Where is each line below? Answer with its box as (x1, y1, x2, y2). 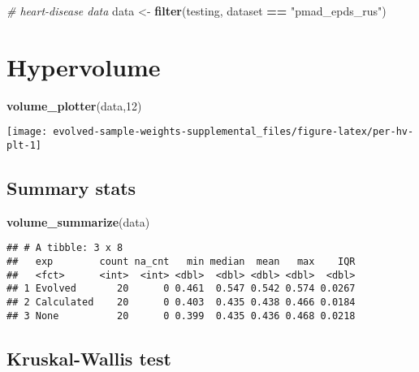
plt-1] (6, 139, 41, 151)
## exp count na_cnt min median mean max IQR (6, 256, 356, 268)
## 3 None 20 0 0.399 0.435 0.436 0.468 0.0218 (6, 309, 356, 322)
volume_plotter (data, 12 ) (6, 97, 142, 114)
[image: (6, 126, 48, 138)
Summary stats (6, 175, 136, 201)
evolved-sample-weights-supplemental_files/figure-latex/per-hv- (53, 126, 414, 138)
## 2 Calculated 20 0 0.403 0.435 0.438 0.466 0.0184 (6, 296, 356, 309)
